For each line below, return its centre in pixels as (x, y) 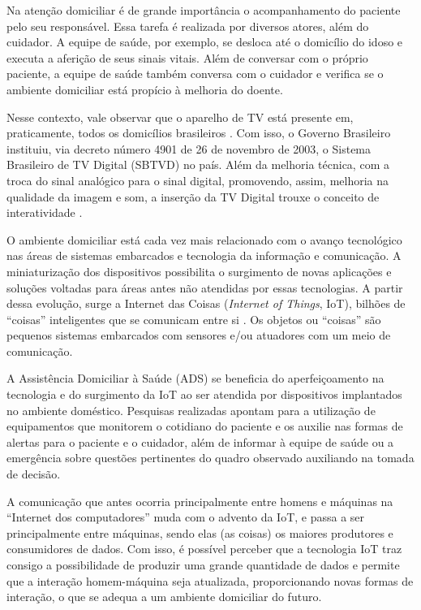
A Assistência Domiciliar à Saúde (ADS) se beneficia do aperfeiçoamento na (195, 378)
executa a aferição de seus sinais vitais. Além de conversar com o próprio (187, 57)
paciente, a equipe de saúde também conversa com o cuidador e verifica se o (195, 74)
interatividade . (45, 212)
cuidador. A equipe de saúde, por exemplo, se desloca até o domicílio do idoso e (205, 42)
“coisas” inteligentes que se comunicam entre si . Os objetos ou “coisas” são (194, 319)
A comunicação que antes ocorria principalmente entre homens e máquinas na (200, 501)
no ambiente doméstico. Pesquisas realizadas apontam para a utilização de (191, 410)
